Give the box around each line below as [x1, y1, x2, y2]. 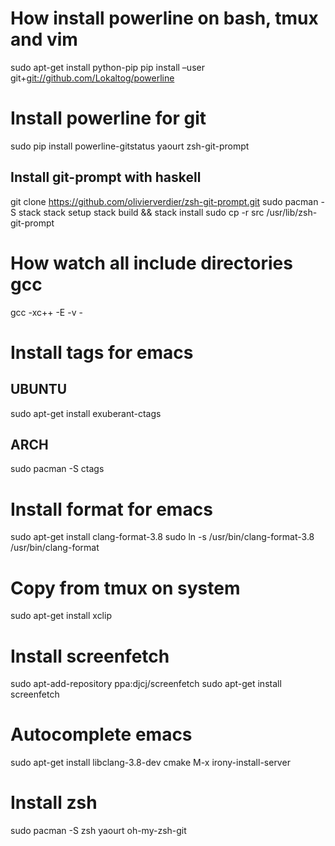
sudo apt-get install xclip [10, 610, 112, 622]
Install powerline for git [10, 107, 207, 130]
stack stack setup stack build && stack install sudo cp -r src [18, 206, 265, 218]
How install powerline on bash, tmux [10, 7, 319, 30]
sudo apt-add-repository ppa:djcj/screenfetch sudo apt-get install [10, 678, 282, 690]
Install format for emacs [10, 498, 213, 521]
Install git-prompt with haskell [10, 169, 202, 186]
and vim [10, 28, 78, 51]
